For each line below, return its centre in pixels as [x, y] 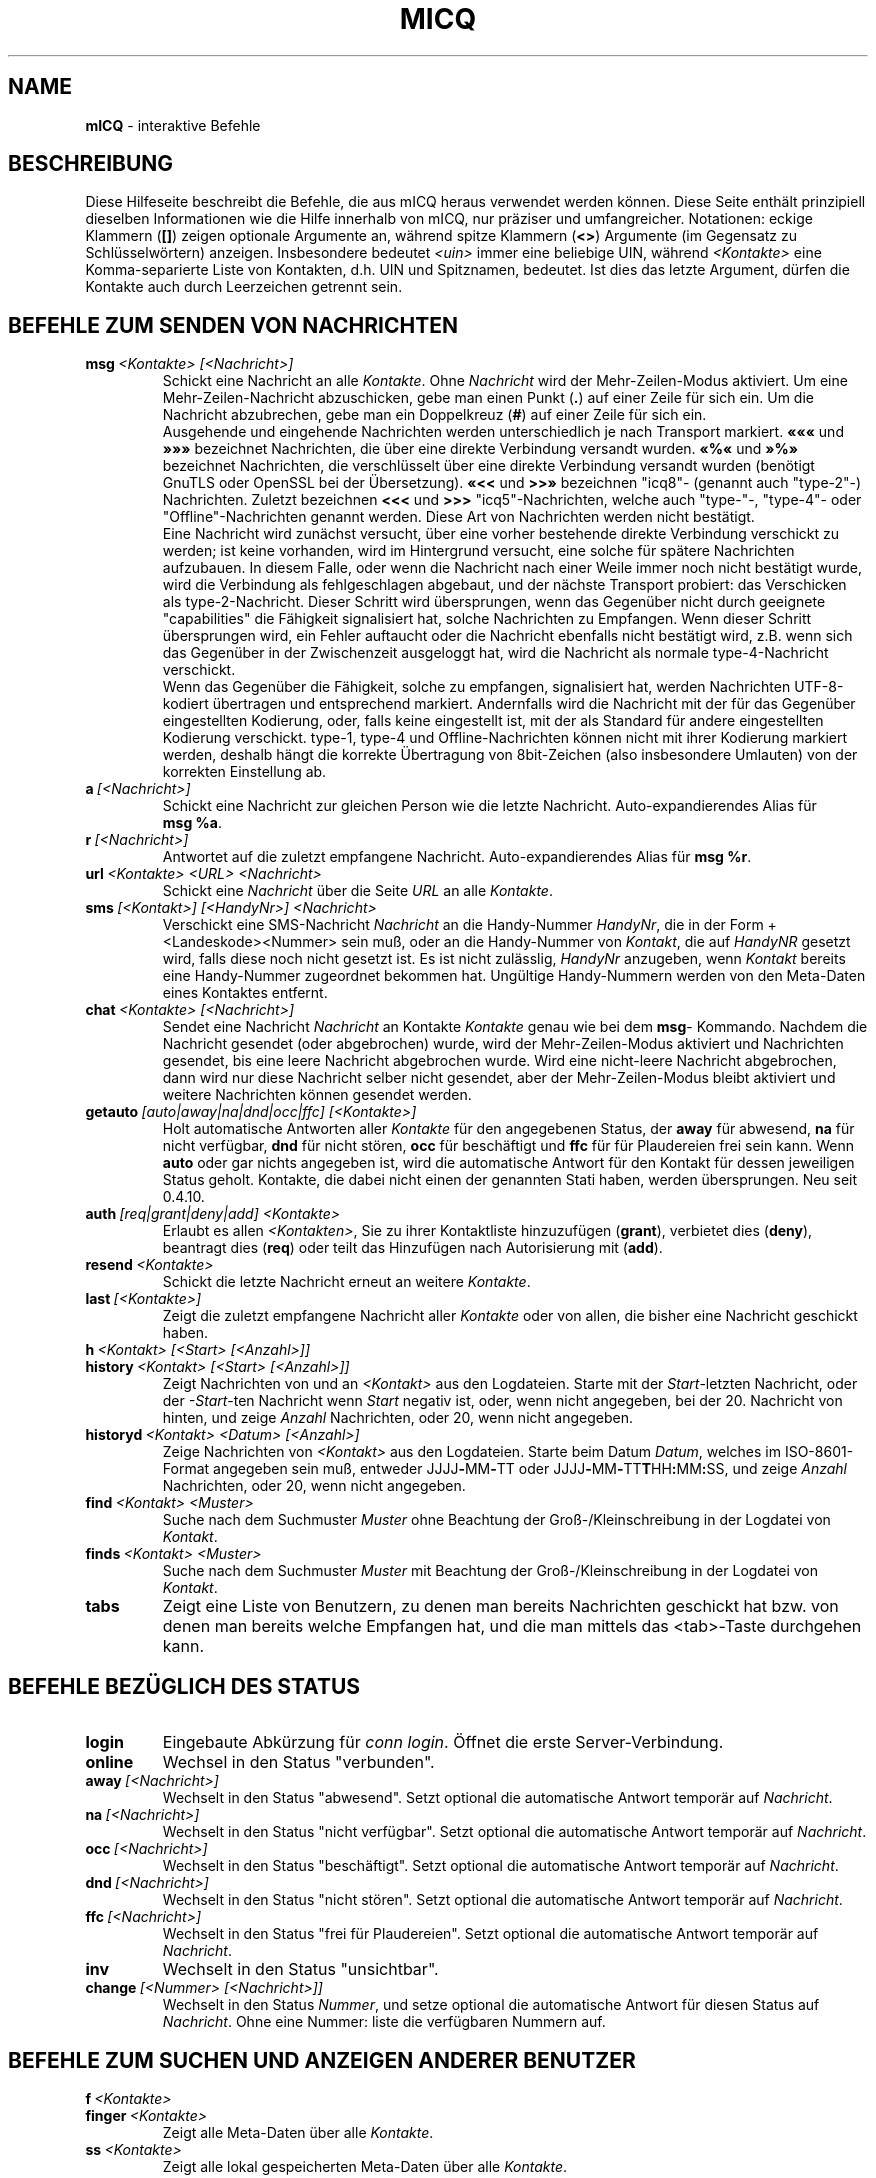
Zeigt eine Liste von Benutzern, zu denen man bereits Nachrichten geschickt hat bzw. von [500, 1606]
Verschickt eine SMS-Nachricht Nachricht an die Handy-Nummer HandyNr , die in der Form [463, 925]
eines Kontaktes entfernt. [245, 993]
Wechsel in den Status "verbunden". [298, 1762]
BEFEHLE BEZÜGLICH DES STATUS [184, 1686]
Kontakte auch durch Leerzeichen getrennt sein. [244, 287]
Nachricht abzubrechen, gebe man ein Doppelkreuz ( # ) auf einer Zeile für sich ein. [434, 415]
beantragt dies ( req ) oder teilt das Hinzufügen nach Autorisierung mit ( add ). [412, 1248]
